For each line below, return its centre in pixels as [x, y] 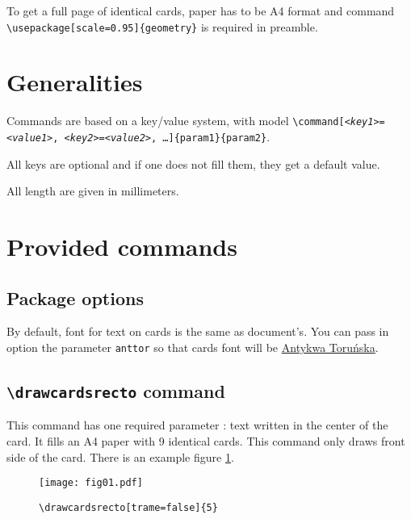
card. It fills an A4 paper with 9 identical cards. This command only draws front [206, 441]
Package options [75, 297]
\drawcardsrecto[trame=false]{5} [128, 507]
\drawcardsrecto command [116, 391]
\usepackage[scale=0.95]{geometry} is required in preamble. [162, 26]
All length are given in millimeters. [93, 191]
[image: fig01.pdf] [91, 483]
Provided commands [122, 247]
